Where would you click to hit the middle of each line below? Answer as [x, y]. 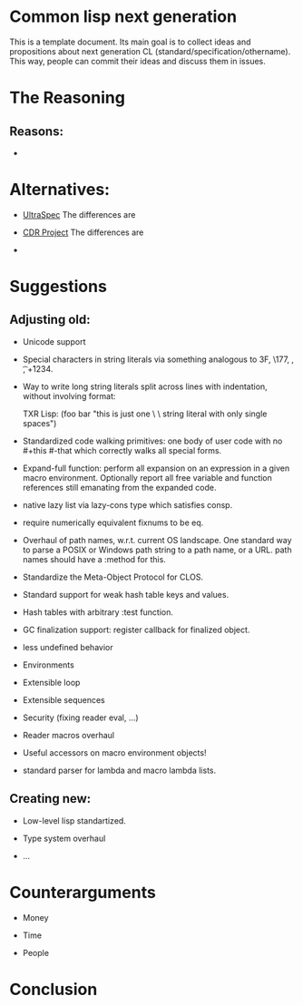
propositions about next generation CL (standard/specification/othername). [150, 51]
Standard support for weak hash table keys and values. [126, 594]
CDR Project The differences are [83, 232]
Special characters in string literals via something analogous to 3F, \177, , [158, 359]
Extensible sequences [64, 699]
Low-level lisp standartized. [74, 820]
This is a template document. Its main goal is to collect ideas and [130, 42]
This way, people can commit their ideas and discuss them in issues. [137, 61]
